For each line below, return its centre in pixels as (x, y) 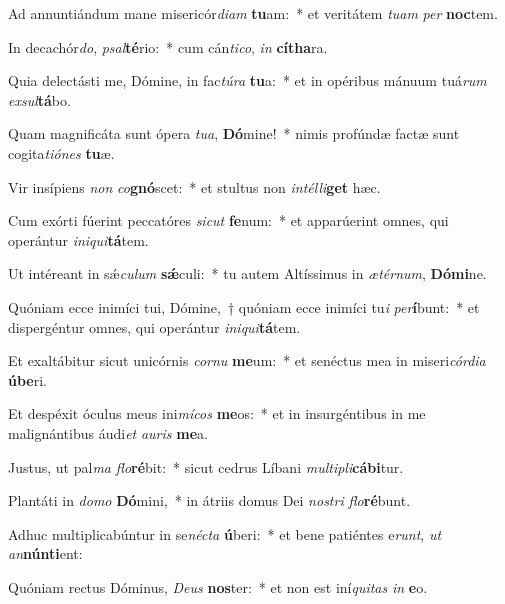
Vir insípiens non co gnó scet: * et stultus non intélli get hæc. (194, 186)
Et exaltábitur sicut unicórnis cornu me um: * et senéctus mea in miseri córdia (247, 360)
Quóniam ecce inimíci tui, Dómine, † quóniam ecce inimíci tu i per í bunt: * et (244, 306)
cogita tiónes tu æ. (61, 152)
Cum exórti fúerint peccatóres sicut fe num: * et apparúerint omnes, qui (228, 220)
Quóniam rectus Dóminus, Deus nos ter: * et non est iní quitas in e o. (218, 586)
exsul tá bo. (39, 99)
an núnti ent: (45, 553)
